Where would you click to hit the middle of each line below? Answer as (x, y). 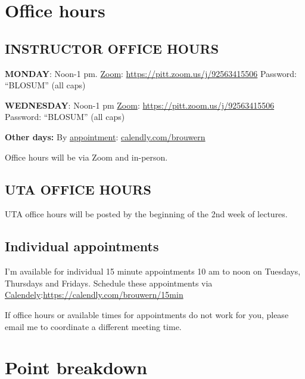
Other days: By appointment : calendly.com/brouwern (105, 136)
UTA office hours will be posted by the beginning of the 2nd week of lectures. (146, 214)
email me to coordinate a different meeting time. (93, 326)
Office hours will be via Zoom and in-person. (86, 157)
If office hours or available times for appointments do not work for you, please (147, 314)
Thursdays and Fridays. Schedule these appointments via (109, 283)
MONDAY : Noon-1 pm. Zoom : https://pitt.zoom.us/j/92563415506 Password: (151, 73)
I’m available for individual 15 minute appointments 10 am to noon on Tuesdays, (153, 271)
